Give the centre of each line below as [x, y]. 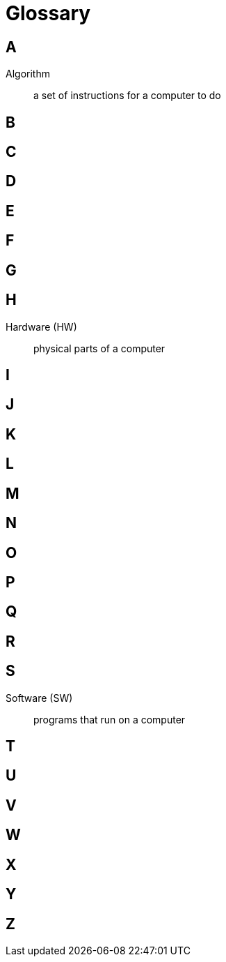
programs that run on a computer [110, 719]
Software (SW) [39, 698]
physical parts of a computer [99, 348]
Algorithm [28, 74]
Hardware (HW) [41, 326]
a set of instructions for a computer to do [127, 96]
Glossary [48, 13]
